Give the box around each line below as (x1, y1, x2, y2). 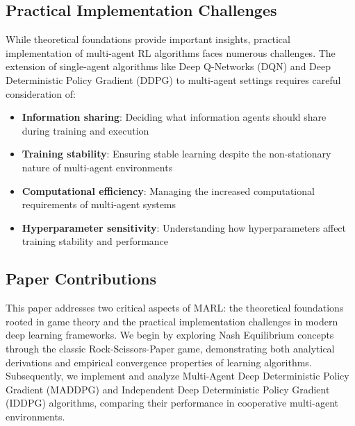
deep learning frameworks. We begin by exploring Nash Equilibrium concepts (6, 327, 334, 342)
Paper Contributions (6, 268, 156, 289)
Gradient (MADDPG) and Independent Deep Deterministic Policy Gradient (6, 382, 330, 396)
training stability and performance (22, 234, 169, 248)
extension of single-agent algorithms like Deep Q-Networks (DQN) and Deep (6, 59, 331, 74)
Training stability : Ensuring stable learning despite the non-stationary (22, 146, 331, 161)
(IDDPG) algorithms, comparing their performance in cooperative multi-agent (6, 395, 338, 410)
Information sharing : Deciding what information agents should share (22, 110, 327, 124)
